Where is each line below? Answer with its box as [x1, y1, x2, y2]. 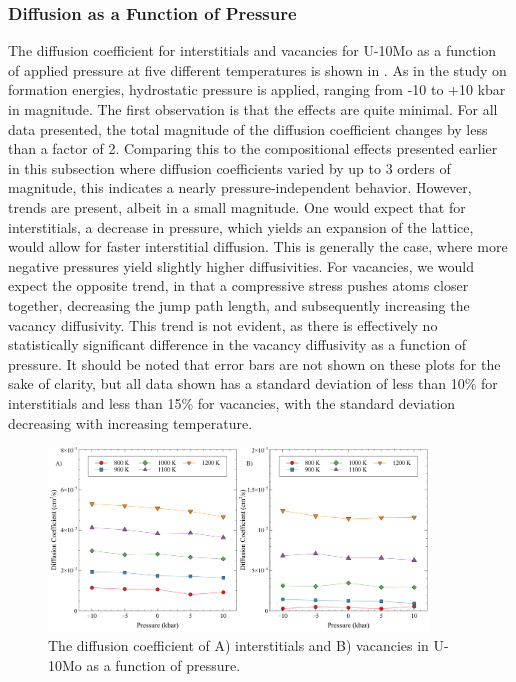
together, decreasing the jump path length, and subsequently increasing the [8, 294, 470, 315]
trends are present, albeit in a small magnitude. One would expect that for [8, 196, 466, 217]
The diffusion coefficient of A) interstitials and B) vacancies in [48, 635, 429, 656]
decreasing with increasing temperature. [8, 412, 253, 433]
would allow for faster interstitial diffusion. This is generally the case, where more [8, 236, 508, 257]
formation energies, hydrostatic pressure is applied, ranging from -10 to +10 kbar [8, 79, 506, 100]
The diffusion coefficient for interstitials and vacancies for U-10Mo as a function [8, 40, 497, 61]
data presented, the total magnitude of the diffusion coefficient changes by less [8, 118, 488, 139]
